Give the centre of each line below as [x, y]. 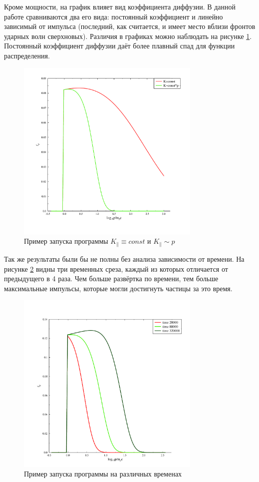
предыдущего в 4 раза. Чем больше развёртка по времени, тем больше [111, 278]
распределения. [27, 55]
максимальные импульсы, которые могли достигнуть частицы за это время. [118, 288]
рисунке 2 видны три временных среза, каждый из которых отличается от [116, 268]
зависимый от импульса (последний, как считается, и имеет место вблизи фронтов [130, 26]
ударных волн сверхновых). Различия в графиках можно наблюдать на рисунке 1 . [128, 36]
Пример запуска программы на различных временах [103, 474]
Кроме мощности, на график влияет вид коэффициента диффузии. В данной [120, 6]
